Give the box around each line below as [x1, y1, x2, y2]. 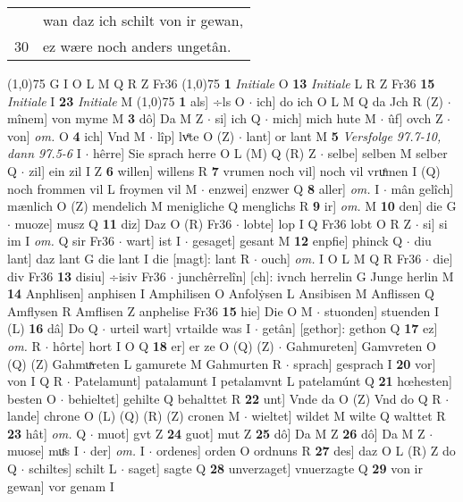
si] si [423, 213, 448, 232]
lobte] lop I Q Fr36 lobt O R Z [243, 213, 412, 232]
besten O [7, 389, 56, 407]
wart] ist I [126, 231, 181, 250]
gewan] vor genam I [7, 476, 114, 495]
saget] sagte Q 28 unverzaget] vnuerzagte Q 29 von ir [128, 459, 423, 478]
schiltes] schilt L [29, 459, 117, 478]
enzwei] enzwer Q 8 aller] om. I [208, 179, 380, 197]
